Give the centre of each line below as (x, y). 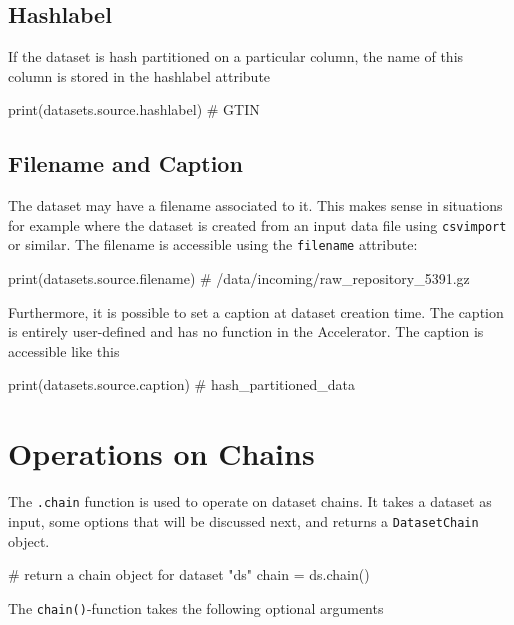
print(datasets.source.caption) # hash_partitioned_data (181, 384)
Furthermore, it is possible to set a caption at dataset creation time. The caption (256, 311)
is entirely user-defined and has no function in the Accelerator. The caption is (246, 331)
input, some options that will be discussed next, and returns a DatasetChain (243, 520)
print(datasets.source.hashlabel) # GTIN (134, 109)
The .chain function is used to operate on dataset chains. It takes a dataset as (250, 501)
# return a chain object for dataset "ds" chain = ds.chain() (189, 574)
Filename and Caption (125, 163)
